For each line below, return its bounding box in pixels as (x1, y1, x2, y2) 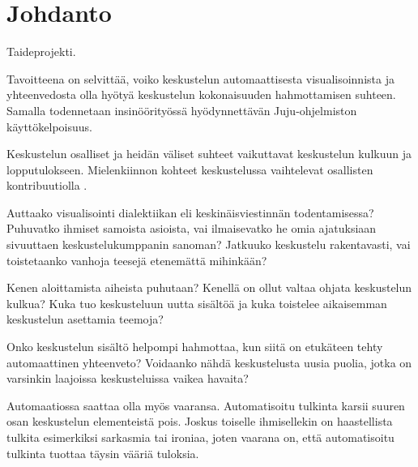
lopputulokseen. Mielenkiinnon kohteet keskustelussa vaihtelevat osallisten (6, 161, 373, 178)
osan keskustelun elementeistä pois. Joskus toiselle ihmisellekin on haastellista (6, 413, 393, 430)
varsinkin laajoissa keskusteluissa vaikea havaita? (6, 370, 249, 387)
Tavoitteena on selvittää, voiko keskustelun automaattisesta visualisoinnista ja (6, 70, 395, 87)
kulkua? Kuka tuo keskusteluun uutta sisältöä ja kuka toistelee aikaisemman (6, 294, 387, 311)
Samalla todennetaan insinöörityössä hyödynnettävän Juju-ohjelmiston (6, 101, 357, 118)
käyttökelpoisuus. (6, 118, 92, 135)
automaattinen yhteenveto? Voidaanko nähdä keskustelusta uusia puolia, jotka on (6, 353, 412, 371)
